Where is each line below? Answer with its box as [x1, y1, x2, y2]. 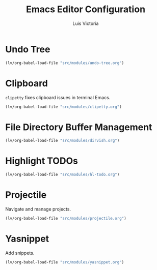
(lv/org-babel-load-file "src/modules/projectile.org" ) [5, 216, 126, 221]
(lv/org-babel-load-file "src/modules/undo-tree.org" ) [5, 60, 124, 66]
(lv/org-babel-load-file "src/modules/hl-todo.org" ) [5, 172, 120, 177]
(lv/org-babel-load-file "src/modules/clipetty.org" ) [5, 104, 122, 109]
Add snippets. [5, 250, 35, 256]
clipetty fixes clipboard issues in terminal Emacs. [5, 94, 111, 100]
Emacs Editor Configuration [25, 4, 146, 15]
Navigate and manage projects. [5, 206, 71, 212]
